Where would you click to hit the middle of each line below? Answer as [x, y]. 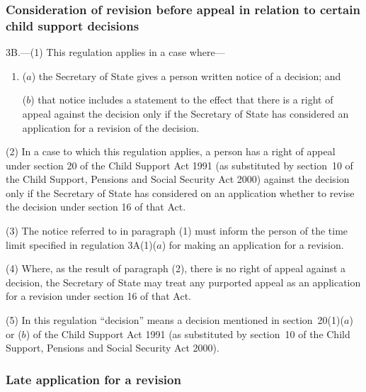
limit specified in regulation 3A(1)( [81, 244]
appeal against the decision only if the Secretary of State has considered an [185, 113]
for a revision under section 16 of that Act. [98, 296]
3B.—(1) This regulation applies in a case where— [115, 52]
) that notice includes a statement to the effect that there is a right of [182, 100]
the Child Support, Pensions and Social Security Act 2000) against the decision [178, 179]
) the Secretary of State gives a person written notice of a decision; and [186, 75]
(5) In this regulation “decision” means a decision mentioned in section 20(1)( [175, 320]
